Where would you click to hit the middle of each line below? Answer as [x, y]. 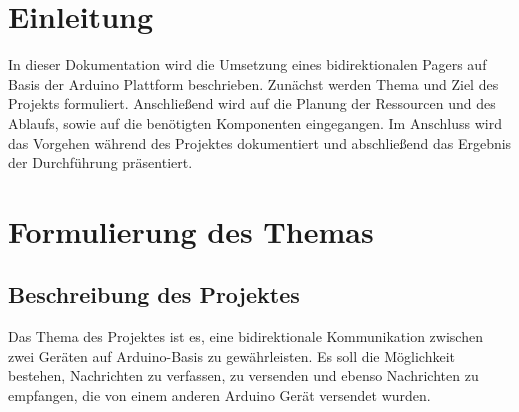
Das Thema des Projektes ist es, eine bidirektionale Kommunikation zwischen [245, 336]
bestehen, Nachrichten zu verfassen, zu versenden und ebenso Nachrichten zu [243, 375]
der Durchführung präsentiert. [100, 162]
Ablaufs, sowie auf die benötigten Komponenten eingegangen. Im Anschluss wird [255, 122]
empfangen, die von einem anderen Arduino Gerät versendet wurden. [219, 395]
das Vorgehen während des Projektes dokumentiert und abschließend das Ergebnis [260, 142]
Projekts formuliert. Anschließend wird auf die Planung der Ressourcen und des [252, 103]
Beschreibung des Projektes [154, 294]
